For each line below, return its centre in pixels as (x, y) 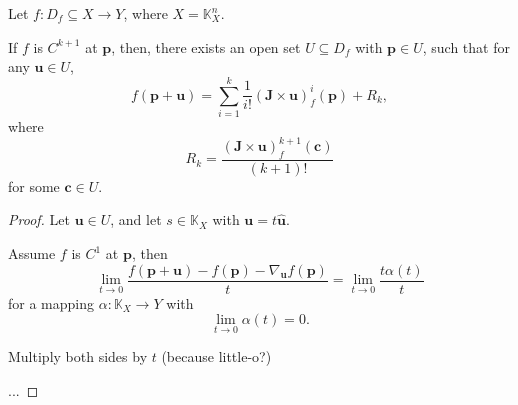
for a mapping (51, 302)
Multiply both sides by (78, 356)
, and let (136, 219)
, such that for (466, 46)
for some (34, 185)
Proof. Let (39, 219)
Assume (32, 253)
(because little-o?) (216, 356)
